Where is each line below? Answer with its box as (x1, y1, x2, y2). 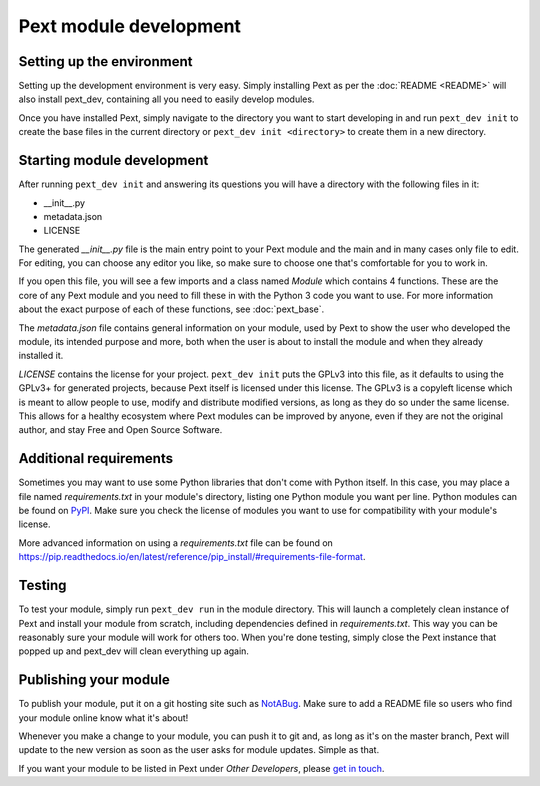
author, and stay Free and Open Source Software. (18, 424, 223, 436)
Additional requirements (18, 450, 174, 467)
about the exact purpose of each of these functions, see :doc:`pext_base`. (18, 303, 325, 315)
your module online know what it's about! (18, 711, 189, 724)
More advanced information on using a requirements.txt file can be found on (18, 536, 334, 549)
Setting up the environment (18, 53, 193, 70)
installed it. (18, 350, 64, 362)
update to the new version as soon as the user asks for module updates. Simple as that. (18, 744, 380, 756)
